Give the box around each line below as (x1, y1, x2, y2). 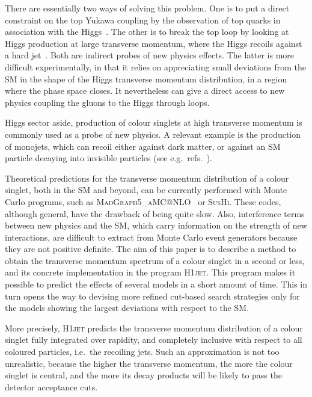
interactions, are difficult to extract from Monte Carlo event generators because (5, 230, 298, 243)
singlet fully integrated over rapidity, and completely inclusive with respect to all (5, 333, 302, 346)
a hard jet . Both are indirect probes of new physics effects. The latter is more (5, 49, 295, 61)
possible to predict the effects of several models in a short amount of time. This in (5, 278, 308, 291)
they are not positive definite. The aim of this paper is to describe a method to (5, 242, 296, 255)
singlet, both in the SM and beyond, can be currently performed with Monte (5, 183, 287, 196)
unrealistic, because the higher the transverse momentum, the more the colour (5, 357, 293, 369)
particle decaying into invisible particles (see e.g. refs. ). (5, 152, 212, 164)
